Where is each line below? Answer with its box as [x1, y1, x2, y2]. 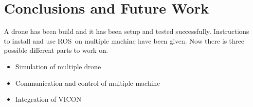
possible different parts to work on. [4, 45, 108, 55]
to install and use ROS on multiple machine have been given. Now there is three [4, 35, 244, 46]
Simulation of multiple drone [15, 61, 101, 71]
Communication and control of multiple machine [15, 77, 160, 88]
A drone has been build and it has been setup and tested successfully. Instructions [4, 26, 249, 36]
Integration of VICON [15, 94, 82, 104]
